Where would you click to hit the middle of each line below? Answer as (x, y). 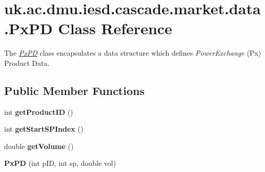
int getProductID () (39, 112)
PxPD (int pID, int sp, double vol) (60, 163)
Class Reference (115, 28)
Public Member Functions (74, 90)
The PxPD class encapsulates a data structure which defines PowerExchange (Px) (133, 53)
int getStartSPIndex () (44, 129)
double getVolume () (39, 146)
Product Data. (27, 63)
